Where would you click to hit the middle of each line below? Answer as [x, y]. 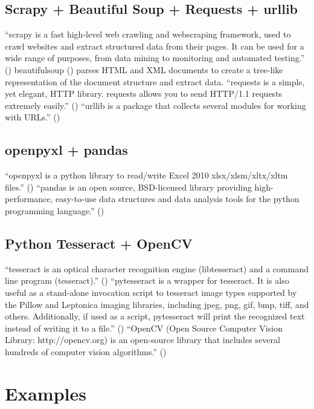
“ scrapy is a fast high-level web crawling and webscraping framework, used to [148, 34]
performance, [29, 199]
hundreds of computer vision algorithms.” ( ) [86, 351]
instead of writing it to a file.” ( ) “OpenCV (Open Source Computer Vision [144, 328]
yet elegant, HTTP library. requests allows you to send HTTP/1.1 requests [144, 93]
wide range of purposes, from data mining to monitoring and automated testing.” [155, 58]
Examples [46, 393]
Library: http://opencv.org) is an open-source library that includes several [143, 340]
